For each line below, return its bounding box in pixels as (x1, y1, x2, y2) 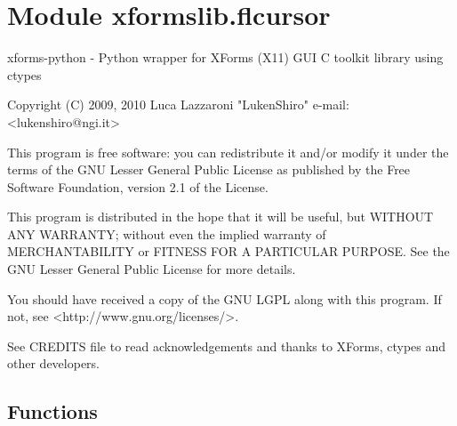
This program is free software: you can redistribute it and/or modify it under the (7, 142, 449, 161)
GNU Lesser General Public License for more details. (7, 260, 296, 278)
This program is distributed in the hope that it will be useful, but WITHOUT (7, 207, 434, 226)
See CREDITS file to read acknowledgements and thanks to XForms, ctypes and (7, 336, 446, 355)
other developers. (7, 354, 100, 373)
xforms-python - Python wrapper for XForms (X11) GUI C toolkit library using (7, 48, 444, 67)
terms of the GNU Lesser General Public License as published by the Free (7, 160, 411, 179)
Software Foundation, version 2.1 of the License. (7, 177, 269, 196)
